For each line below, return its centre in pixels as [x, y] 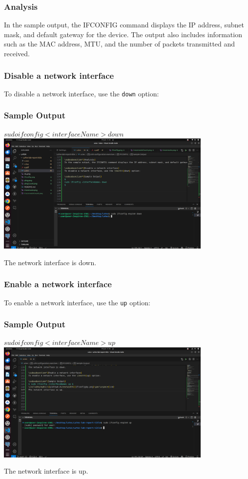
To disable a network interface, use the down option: [82, 93]
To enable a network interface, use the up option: [77, 302]
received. [17, 53]
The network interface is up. [46, 471]
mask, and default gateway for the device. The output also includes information [123, 34]
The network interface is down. [50, 262]
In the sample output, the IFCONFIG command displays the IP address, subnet [124, 25]
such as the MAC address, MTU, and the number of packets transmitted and [120, 44]
